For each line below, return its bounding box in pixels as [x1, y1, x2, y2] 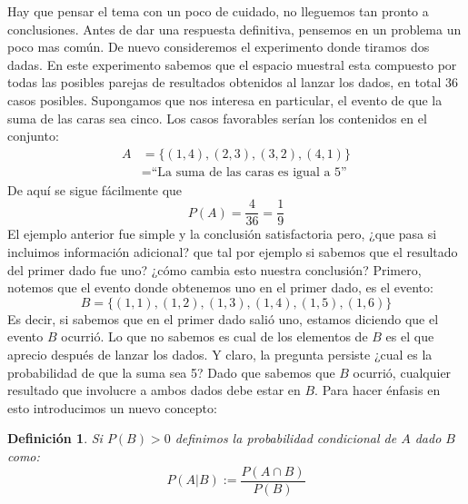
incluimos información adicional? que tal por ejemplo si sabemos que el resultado [7, 242, 458, 262]
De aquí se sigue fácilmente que [7, 180, 183, 199]
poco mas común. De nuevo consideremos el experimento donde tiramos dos [7, 37, 430, 56]
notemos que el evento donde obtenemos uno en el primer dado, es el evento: [7, 278, 433, 297]
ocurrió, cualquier [353, 362, 452, 381]
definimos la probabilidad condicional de [174, 429, 397, 448]
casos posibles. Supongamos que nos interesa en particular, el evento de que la [7, 90, 443, 109]
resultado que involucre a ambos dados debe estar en [7, 380, 301, 400]
